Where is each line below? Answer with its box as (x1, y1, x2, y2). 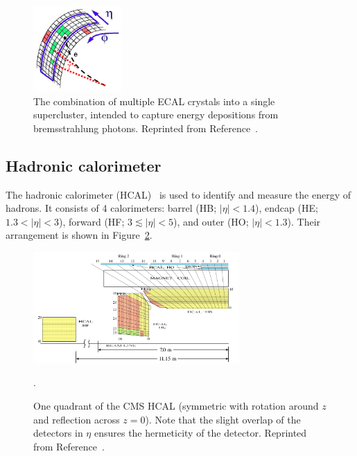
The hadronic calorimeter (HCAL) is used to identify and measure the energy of (6, 187, 351, 201)
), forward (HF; (58, 214, 125, 228)
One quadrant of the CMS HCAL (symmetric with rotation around (33, 398, 319, 412)
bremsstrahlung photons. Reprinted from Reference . (33, 120, 259, 135)
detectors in (33, 426, 83, 440)
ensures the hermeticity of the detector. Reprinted (94, 426, 307, 440)
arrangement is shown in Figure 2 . (6, 228, 153, 242)
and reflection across (33, 412, 120, 426)
